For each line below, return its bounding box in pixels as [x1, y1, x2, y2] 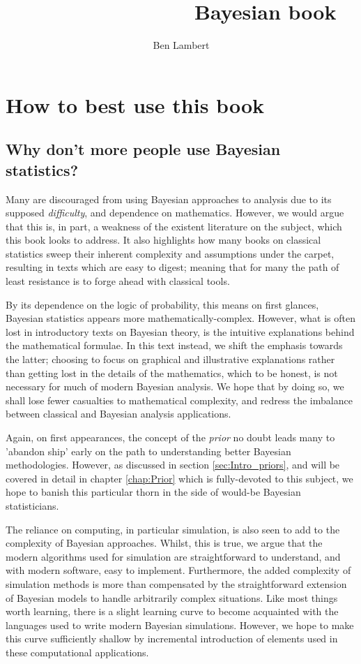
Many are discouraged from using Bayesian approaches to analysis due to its [6, 191, 332, 206]
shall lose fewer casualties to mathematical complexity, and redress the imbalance [6, 392, 353, 407]
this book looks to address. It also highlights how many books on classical [6, 233, 321, 247]
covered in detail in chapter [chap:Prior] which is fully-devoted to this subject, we [6, 471, 353, 485]
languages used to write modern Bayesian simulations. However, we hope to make [6, 617, 354, 632]
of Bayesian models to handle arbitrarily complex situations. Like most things [6, 590, 338, 605]
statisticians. [6, 498, 59, 512]
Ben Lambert [153, 38, 210, 52]
